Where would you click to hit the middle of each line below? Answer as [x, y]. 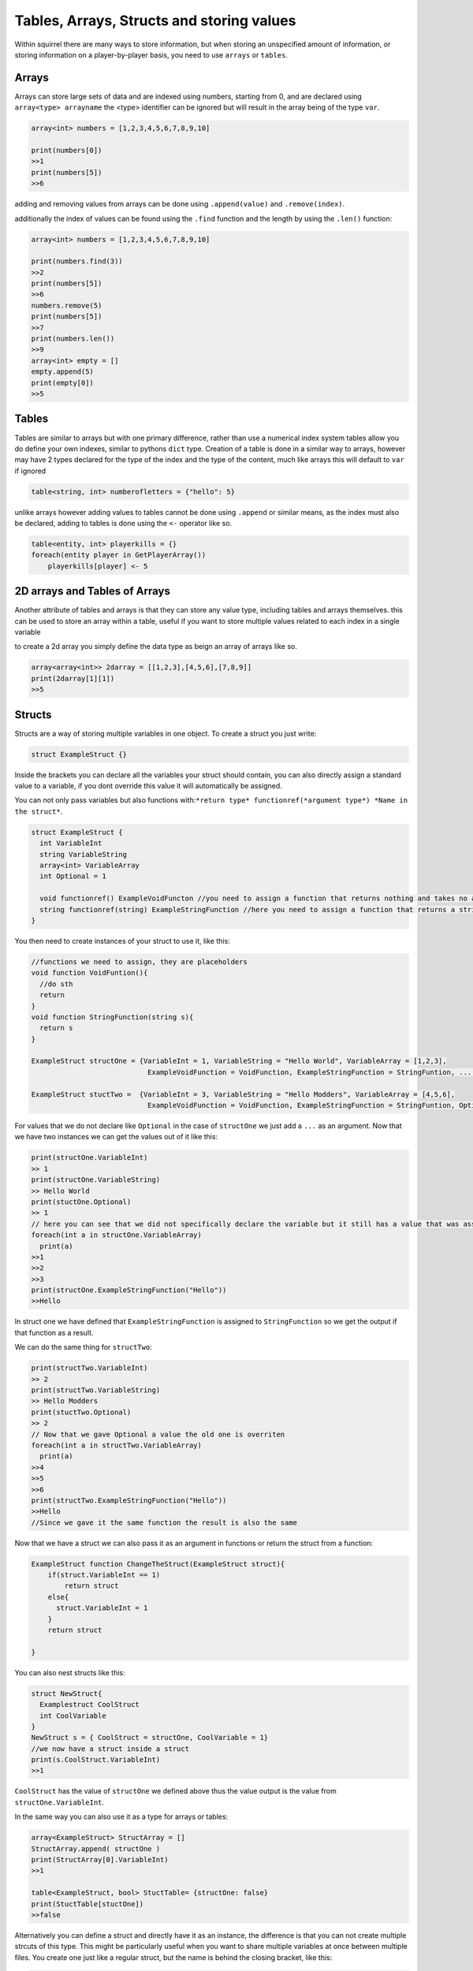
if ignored [30, 471]
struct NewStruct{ [67, 1693]
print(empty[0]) [63, 383]
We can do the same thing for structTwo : [84, 1347]
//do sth [56, 984]
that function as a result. [54, 1332]
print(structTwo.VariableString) [96, 1390]
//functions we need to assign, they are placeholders [139, 961]
